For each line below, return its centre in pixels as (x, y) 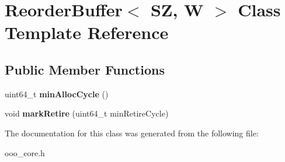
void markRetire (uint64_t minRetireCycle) (87, 113)
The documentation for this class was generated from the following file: (132, 133)
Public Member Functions (85, 69)
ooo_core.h (25, 152)
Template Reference (87, 32)
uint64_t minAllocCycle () (57, 94)
